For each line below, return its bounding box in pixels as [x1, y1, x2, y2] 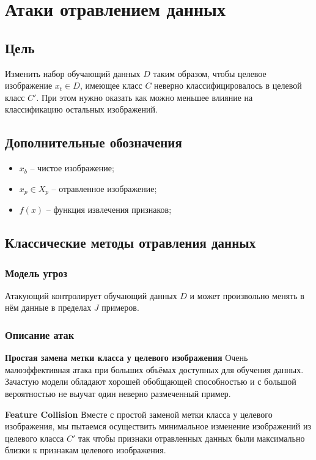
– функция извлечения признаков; [46, 203, 172, 216]
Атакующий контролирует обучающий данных [5, 289, 177, 302]
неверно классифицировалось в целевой [154, 79, 302, 92]
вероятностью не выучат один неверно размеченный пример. [5, 387, 231, 399]
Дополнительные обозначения [5, 133, 182, 152]
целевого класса [5, 431, 64, 444]
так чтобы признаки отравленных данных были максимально [78, 431, 305, 444]
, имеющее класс [79, 79, 142, 92]
